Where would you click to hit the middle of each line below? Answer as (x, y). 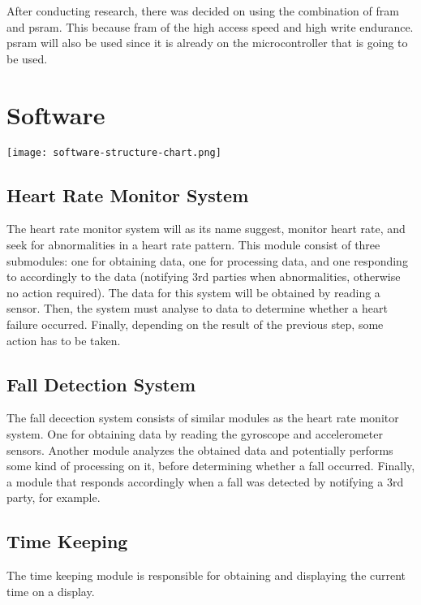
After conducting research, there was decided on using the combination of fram (203, 11)
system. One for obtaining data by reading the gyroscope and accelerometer (195, 433)
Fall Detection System (101, 384)
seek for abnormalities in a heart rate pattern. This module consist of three (193, 244)
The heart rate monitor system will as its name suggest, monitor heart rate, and (206, 229)
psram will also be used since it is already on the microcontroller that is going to (207, 43)
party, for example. (54, 497)
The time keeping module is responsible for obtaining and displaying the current (206, 575)
